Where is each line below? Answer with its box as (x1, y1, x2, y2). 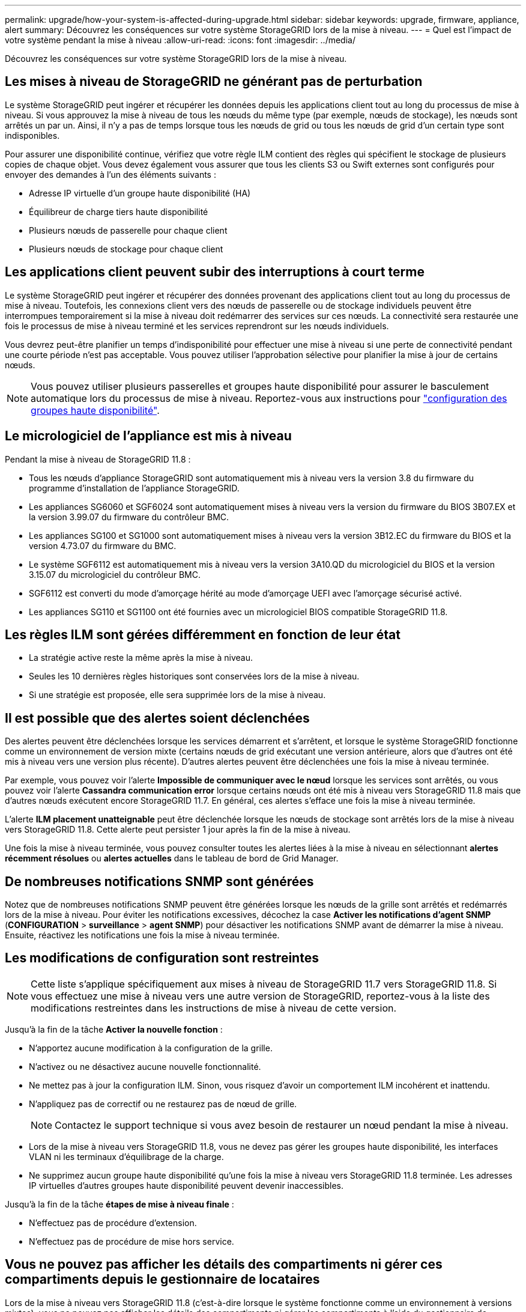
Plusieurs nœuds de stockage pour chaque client (29, 243, 223, 254)
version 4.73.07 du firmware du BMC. (29, 540, 177, 551)
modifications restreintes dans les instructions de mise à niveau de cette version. (31, 1001, 397, 1014)
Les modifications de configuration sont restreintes (5, 950, 319, 966)
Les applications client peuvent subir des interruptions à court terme (5, 264, 425, 280)
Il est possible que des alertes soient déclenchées (5, 710, 310, 726)
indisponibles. (5, 130, 60, 141)
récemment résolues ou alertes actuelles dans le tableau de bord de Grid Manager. (5, 853, 339, 864)
